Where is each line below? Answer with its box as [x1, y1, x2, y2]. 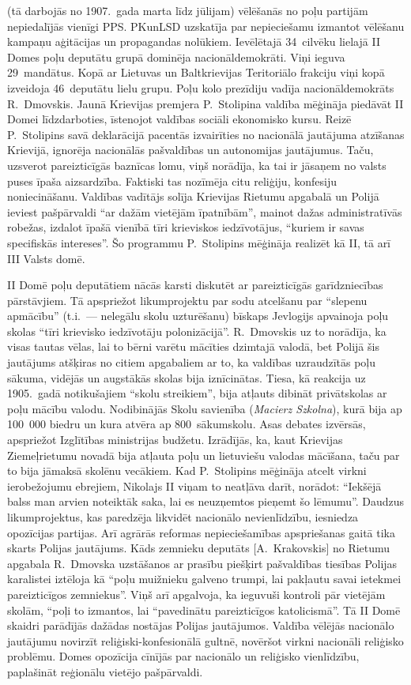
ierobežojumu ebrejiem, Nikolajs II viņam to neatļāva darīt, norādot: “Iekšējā [7, 477, 382, 494]
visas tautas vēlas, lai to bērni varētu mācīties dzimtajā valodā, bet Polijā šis [7, 338, 379, 355]
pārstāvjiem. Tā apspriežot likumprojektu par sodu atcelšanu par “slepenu [7, 292, 368, 308]
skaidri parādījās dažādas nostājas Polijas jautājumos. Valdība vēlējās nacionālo [7, 617, 394, 634]
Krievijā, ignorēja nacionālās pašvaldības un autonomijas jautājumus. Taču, [7, 141, 374, 158]
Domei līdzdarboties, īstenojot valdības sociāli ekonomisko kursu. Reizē [7, 111, 352, 127]
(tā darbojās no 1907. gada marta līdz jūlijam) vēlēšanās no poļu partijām [7, 2, 368, 18]
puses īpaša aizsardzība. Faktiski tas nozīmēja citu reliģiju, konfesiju [7, 172, 337, 189]
